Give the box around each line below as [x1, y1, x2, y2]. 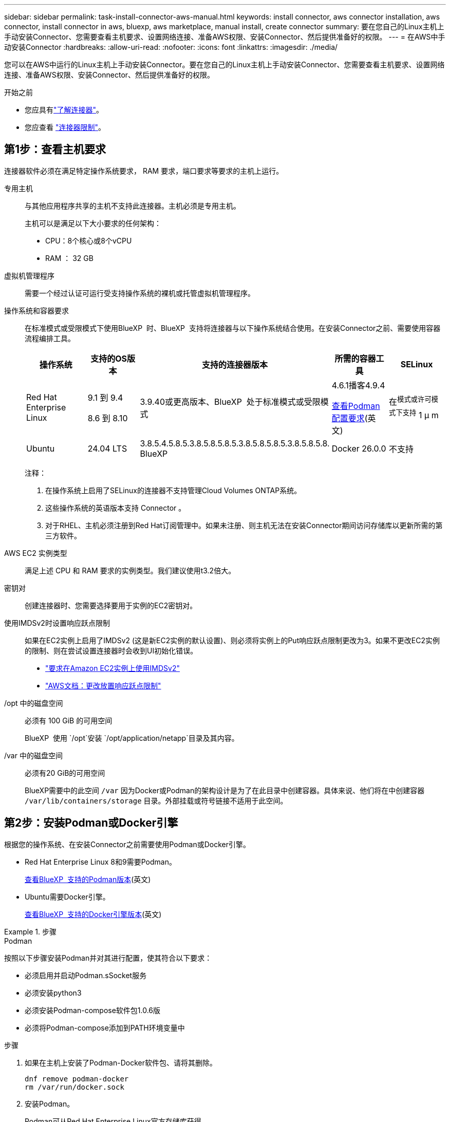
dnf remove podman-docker [25, 1074, 129, 1083]
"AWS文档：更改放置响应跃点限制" [45, 681, 161, 690]
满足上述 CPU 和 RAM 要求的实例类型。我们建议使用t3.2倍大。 [25, 566, 236, 575]
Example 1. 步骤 [4, 927, 57, 936]
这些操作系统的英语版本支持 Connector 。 [45, 503, 186, 512]
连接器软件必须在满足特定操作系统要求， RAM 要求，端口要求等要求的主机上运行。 [4, 166, 284, 175]
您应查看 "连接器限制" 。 [25, 123, 105, 132]
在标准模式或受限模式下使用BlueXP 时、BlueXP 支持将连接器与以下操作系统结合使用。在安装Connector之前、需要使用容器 [25, 323, 441, 332]
